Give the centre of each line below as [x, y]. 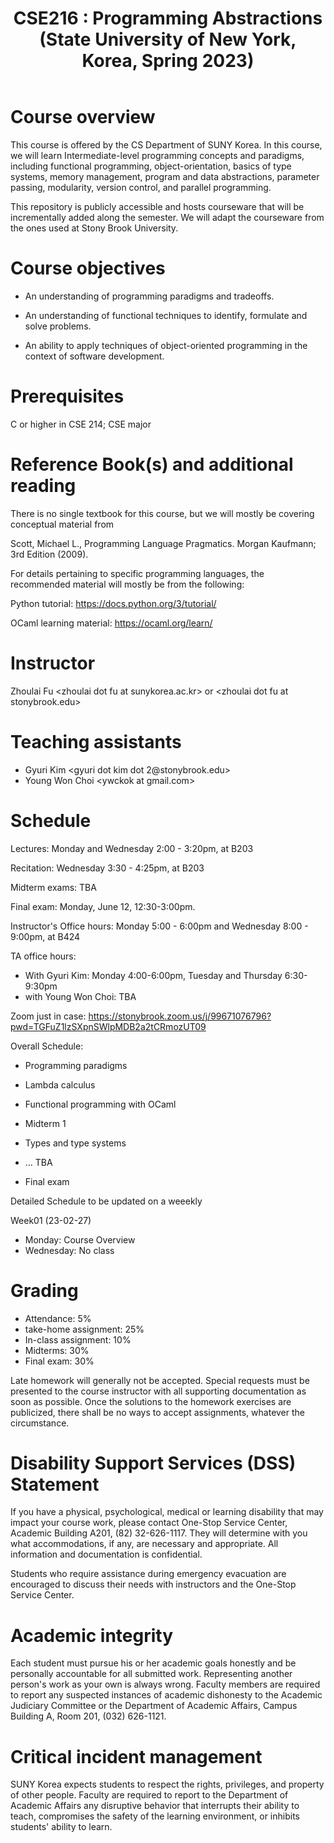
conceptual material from [62, 524]
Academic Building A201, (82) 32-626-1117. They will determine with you [159, 1533]
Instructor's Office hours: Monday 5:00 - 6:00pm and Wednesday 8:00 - [159, 926]
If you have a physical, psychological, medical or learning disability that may [167, 1512]
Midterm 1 [45, 1123]
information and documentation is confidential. [106, 1554]
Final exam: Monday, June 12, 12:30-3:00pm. [103, 906]
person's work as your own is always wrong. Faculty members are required [165, 1684]
